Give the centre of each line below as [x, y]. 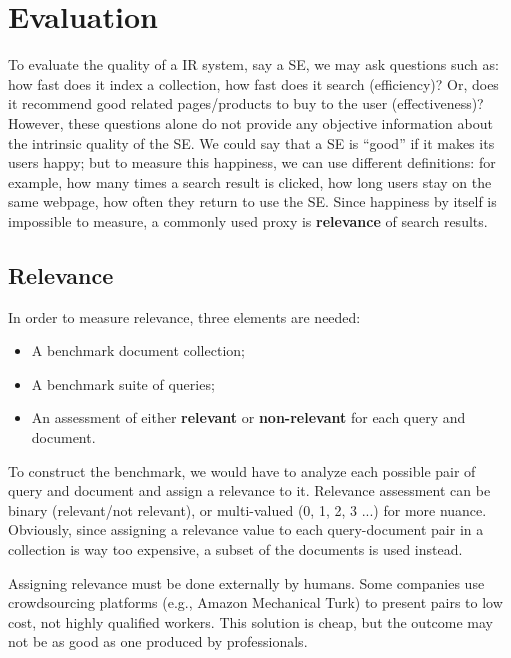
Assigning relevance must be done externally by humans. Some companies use [246, 582]
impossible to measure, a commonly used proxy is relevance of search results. [248, 220]
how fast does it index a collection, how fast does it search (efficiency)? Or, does [253, 83]
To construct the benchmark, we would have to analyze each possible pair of [242, 470]
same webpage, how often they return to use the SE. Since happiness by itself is [252, 201]
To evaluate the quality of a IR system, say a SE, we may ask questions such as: [253, 64]
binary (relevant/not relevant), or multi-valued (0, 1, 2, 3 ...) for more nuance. [247, 509]
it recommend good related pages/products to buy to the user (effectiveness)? [246, 103]
